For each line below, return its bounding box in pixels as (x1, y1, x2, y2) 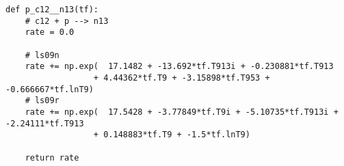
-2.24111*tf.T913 (5, 118, 84, 128)
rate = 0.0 (25, 27, 75, 38)
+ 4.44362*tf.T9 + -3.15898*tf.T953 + (93, 72, 270, 83)
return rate (25, 152, 79, 163)
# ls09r (25, 96, 59, 106)
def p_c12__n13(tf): (5, 5, 99, 14)
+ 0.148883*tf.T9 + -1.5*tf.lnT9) (93, 130, 250, 140)
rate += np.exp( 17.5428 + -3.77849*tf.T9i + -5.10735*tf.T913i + (25, 107, 339, 117)
